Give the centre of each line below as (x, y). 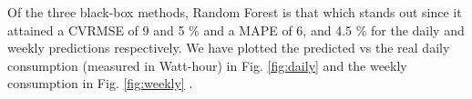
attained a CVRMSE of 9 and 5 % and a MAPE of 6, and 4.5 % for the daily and (236, 30)
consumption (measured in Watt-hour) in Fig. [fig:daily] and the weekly (207, 65)
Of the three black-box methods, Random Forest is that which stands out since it (235, 12)
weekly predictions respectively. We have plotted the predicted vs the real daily (229, 48)
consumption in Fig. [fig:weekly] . (100, 83)
